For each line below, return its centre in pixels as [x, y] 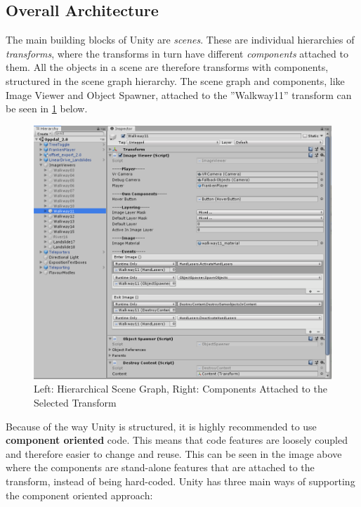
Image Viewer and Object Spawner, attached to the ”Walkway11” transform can [179, 94]
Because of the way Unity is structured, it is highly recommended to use [161, 426]
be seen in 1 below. [47, 108]
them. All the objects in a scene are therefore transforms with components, [167, 67]
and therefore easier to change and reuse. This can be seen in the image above [174, 453]
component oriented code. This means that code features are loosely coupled [177, 440]
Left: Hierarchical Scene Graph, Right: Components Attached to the [180, 389]
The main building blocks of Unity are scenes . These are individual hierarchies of [180, 40]
